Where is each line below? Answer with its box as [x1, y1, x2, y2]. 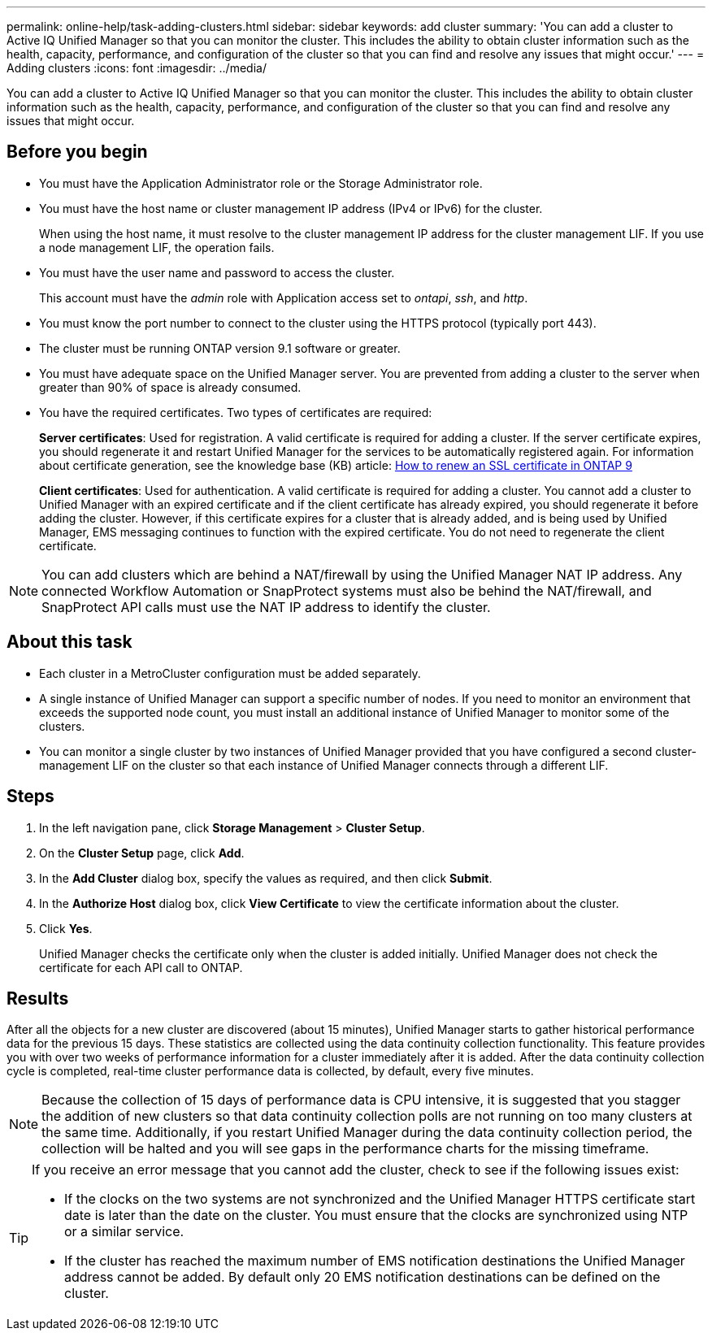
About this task [7, 632, 132, 653]
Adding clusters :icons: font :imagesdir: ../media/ [7, 61, 267, 75]
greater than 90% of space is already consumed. [39, 380, 302, 394]
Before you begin [7, 141, 148, 163]
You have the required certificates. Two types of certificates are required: [39, 405, 432, 419]
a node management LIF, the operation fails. [39, 240, 275, 254]
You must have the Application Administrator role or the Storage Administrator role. [39, 176, 483, 190]
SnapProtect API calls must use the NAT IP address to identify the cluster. [41, 598, 491, 615]
